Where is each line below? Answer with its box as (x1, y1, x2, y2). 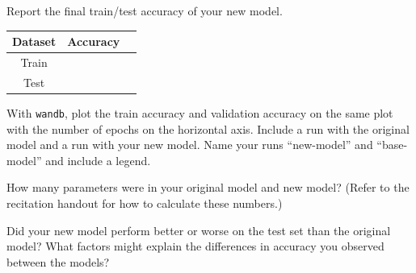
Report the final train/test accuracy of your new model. (6, 2, 283, 19)
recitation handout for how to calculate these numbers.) (6, 194, 283, 211)
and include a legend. (45, 151, 151, 168)
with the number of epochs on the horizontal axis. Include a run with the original (6, 120, 410, 137)
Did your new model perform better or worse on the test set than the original (6, 221, 391, 238)
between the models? (6, 253, 110, 270)
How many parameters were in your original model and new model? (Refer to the (6, 179, 410, 196)
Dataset (12, 33, 57, 50)
